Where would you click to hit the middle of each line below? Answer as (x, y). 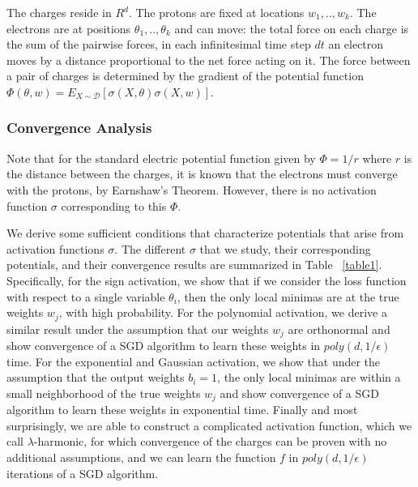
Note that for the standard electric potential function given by (161, 158)
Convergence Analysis (79, 128)
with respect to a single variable (86, 296)
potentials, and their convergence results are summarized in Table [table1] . (194, 265)
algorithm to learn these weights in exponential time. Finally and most (182, 410)
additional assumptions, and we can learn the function (141, 457)
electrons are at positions (69, 28)
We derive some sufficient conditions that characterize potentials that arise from (205, 233)
